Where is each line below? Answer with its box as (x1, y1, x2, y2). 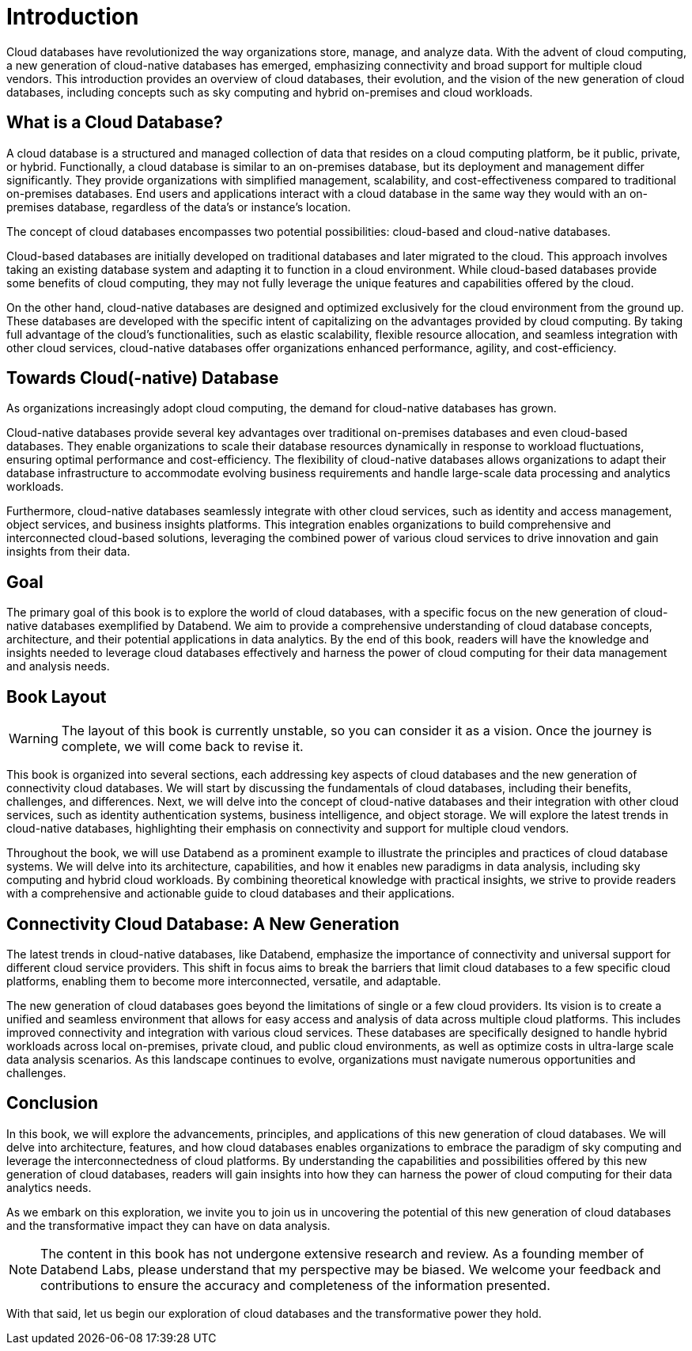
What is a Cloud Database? (6, 112, 223, 133)
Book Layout (6, 686, 107, 707)
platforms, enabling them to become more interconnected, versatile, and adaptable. (6, 973, 441, 988)
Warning (9, 731, 59, 747)
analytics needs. (6, 1180, 92, 1194)
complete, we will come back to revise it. (61, 738, 304, 755)
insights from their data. (6, 545, 130, 559)
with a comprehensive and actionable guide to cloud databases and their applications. (6, 886, 455, 901)
